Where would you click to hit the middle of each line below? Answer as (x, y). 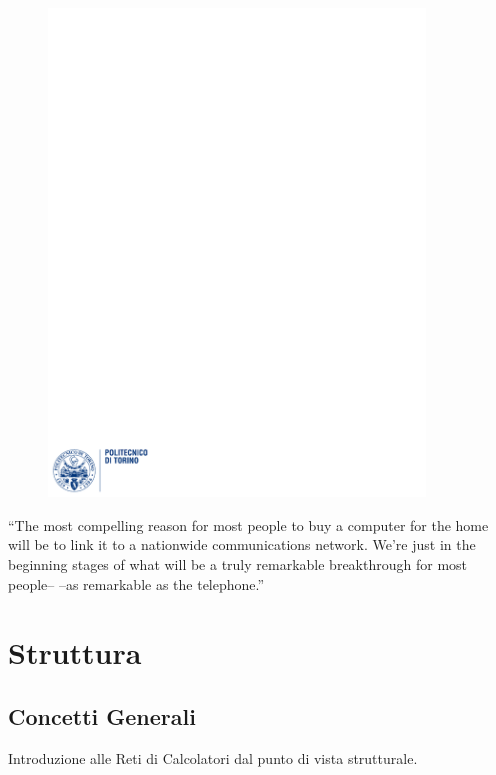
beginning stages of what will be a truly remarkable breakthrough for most (238, 564)
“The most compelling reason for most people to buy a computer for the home (248, 524)
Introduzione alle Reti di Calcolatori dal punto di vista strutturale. (213, 757)
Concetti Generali (102, 715)
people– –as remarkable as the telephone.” (136, 583)
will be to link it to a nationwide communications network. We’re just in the (242, 544)
